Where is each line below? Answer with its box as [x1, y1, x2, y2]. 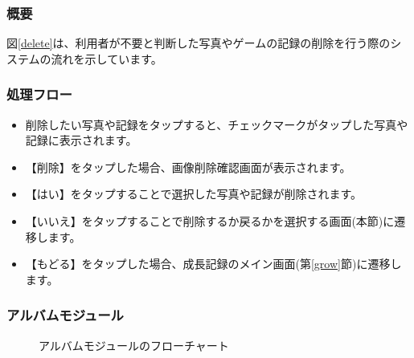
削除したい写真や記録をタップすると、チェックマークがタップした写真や [25, 116, 408, 132]
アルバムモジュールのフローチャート [39, 336, 229, 353]
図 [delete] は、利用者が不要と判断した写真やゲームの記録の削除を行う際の [6, 35, 391, 51]
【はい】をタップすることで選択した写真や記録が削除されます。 [25, 185, 362, 202]
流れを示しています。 [51, 50, 162, 67]
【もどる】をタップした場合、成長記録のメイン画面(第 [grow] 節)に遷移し [25, 255, 402, 272]
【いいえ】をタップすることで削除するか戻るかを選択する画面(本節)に [25, 213, 395, 229]
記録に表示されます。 [25, 132, 137, 148]
